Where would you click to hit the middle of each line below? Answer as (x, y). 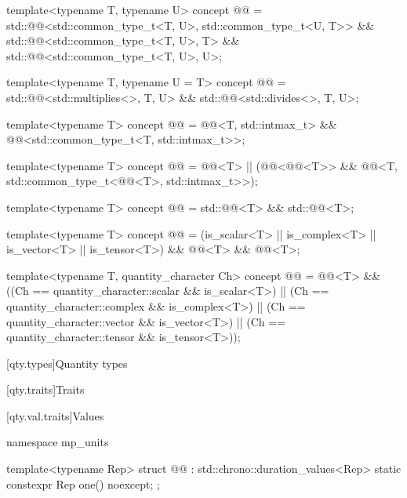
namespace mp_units (58, 442)
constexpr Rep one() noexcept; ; (83, 483)
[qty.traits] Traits (45, 389)
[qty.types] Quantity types (67, 363)
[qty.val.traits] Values (55, 415)
